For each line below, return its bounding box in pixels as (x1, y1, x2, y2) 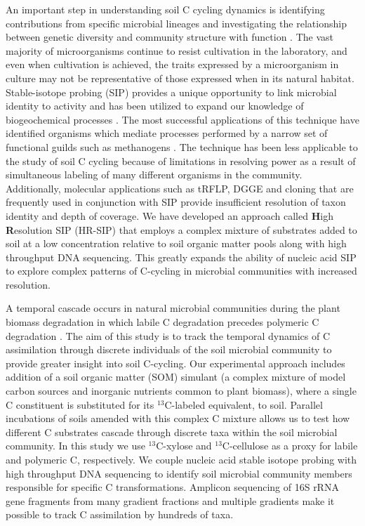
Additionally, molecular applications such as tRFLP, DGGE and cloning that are (6, 180, 354, 195)
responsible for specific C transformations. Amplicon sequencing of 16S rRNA (6, 480, 339, 494)
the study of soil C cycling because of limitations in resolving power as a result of (6, 153, 356, 168)
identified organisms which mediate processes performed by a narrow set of (6, 126, 328, 140)
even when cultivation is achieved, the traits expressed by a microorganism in (6, 57, 339, 72)
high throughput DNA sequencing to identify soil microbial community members (6, 466, 352, 480)
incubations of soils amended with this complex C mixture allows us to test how (6, 411, 350, 426)
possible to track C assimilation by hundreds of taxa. (6, 507, 234, 522)
